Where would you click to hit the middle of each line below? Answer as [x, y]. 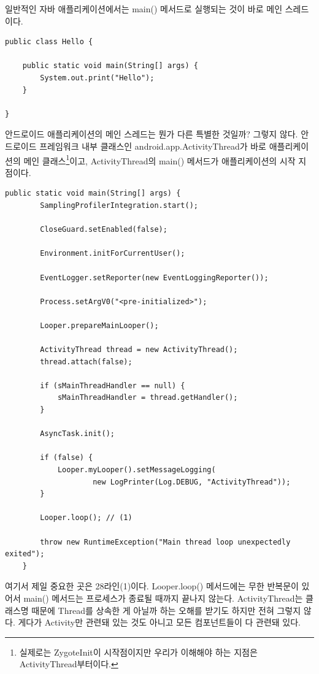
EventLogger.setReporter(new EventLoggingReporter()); [154, 278]
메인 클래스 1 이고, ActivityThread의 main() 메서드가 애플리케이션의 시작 [159, 159]
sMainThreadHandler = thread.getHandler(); [148, 398]
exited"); [25, 554]
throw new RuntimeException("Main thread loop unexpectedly [165, 542]
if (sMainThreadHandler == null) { [113, 385]
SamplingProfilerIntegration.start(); [119, 205]
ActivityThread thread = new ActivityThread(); [139, 350]
